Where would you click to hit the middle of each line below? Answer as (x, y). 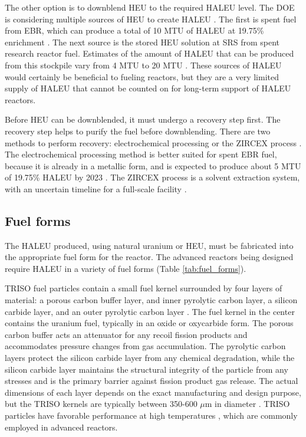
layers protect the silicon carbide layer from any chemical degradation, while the (150, 358)
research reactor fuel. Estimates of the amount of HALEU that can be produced (149, 53)
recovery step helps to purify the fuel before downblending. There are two (138, 131)
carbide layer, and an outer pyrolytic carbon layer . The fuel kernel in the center (150, 311)
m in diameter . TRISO (247, 404)
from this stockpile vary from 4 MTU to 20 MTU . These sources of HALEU (143, 65)
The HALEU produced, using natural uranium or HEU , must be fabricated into (149, 245)
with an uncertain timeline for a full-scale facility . (96, 188)
